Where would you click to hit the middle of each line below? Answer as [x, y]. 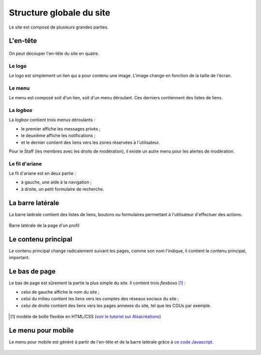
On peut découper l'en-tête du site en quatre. [54, 53]
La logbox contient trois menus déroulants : [52, 120]
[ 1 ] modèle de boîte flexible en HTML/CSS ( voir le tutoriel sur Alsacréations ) [86, 316]
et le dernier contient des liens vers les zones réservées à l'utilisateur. [90, 142]
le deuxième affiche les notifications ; [58, 136]
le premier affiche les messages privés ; [61, 129]
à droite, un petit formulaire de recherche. [63, 189]
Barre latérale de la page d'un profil [44, 226]
